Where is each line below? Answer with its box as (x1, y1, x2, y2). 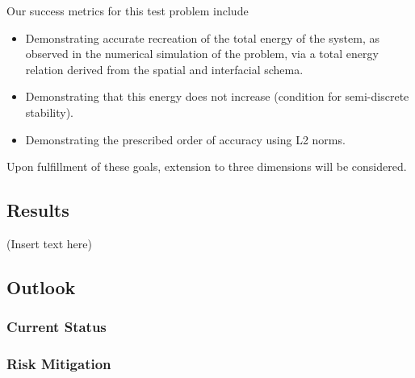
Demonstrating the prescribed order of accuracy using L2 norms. (25, 131, 346, 147)
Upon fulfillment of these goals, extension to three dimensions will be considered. (6, 158, 407, 175)
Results (6, 197, 69, 222)
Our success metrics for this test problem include (6, 2, 249, 19)
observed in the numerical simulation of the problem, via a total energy (25, 45, 379, 62)
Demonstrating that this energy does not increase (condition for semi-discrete (25, 88, 409, 105)
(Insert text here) (6, 235, 92, 251)
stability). (25, 103, 74, 120)
